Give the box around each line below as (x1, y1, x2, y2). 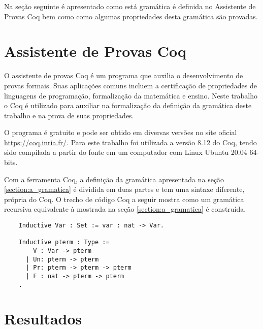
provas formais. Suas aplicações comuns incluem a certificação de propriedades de (4, 80, 257, 90)
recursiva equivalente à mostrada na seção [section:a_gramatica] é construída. (4, 204, 246, 214)
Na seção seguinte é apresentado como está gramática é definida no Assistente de (4, 1, 256, 11)
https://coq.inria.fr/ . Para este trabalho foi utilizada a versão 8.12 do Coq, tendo (4, 137, 257, 147)
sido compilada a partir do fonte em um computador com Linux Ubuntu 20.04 (4, 147, 247, 157)
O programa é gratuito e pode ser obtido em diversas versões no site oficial (4, 127, 237, 138)
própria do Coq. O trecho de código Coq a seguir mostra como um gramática (4, 193, 244, 204)
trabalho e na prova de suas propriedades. (4, 110, 134, 120)
